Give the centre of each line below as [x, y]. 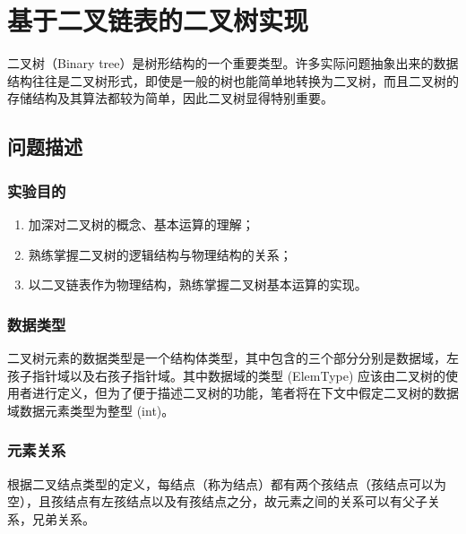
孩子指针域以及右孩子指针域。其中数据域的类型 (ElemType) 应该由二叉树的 [227, 375]
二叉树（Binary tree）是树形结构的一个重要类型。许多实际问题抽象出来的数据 [233, 63]
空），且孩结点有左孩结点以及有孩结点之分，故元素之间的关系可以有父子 [217, 501]
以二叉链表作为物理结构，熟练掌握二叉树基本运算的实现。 [198, 284]
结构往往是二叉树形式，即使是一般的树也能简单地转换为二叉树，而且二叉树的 [233, 80]
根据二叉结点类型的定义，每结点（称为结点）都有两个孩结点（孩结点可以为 [227, 483]
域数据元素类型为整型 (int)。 [91, 410]
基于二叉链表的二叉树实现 [158, 20]
